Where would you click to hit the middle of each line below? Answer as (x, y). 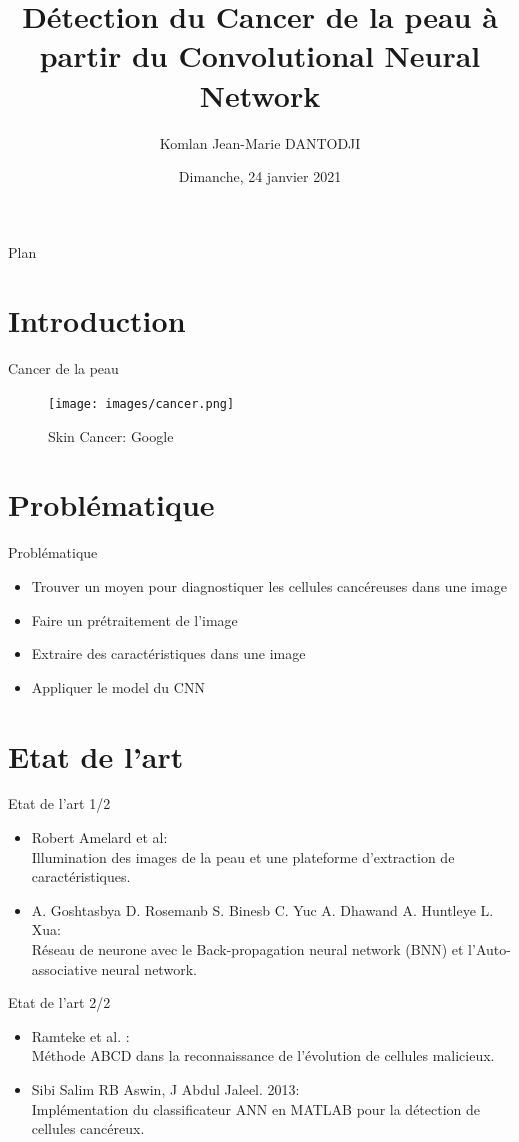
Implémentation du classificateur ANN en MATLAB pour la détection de (256, 1108)
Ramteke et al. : (80, 1035)
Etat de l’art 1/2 (59, 803)
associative (64, 968)
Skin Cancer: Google (111, 435)
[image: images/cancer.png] (141, 404)
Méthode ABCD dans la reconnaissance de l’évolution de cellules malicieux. (263, 1055)
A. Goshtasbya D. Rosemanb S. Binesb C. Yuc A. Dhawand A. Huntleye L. (262, 909)
